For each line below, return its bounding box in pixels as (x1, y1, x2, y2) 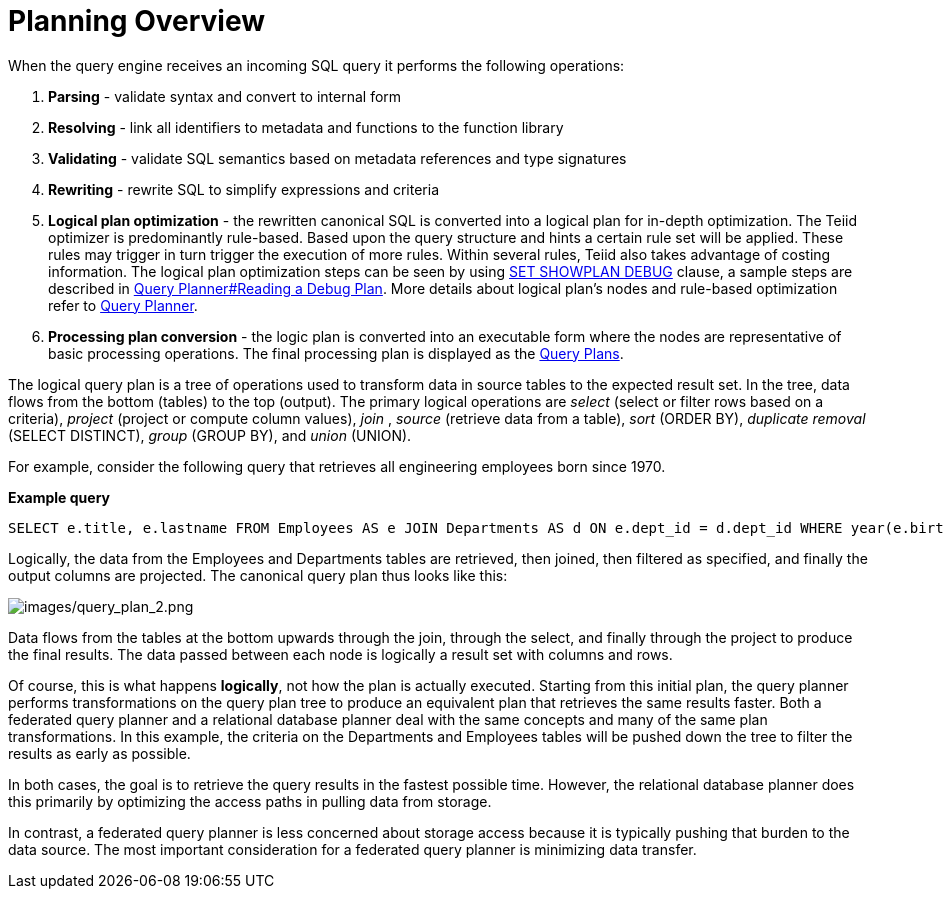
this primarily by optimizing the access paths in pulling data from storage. (8, 792, 492, 810)
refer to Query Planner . (48, 296, 198, 314)
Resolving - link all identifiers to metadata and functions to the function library (48, 118, 564, 136)
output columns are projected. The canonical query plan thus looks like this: (8, 566, 508, 584)
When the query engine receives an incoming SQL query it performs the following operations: (8, 56, 625, 74)
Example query (8, 488, 111, 506)
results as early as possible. (8, 744, 191, 762)
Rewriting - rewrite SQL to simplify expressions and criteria (48, 180, 440, 198)
